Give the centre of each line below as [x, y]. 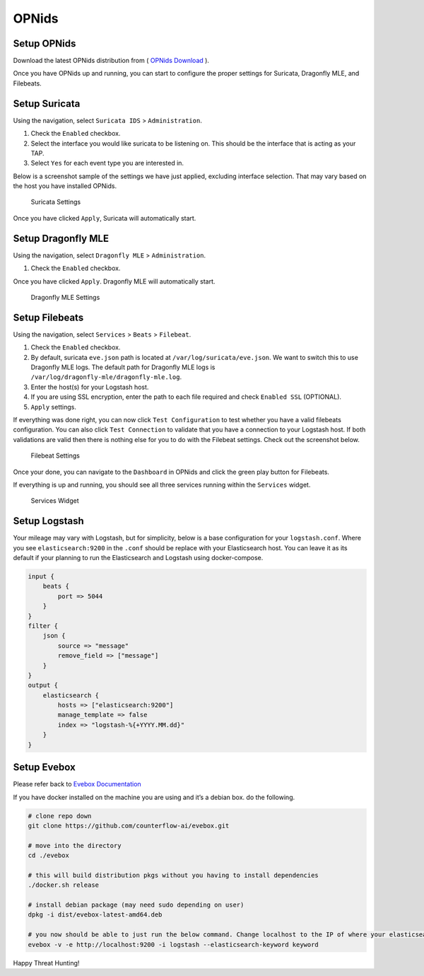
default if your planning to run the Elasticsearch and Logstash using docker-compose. [138, 558]
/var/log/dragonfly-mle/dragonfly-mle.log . [106, 377]
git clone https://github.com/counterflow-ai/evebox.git [129, 825]
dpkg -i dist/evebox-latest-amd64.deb [95, 915]
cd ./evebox [49, 855]
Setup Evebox [44, 767]
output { [43, 685]
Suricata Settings [56, 202]
